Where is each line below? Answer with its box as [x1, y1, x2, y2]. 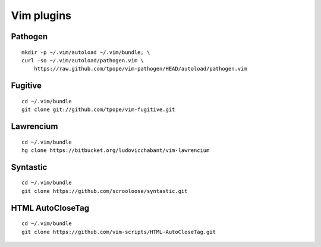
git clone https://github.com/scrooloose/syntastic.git [21, 188, 188, 194]
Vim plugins [11, 9, 71, 22]
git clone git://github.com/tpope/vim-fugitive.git [21, 106, 175, 113]
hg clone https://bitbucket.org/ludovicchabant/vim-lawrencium [21, 147, 210, 154]
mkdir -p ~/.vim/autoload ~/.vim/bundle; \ [21, 49, 150, 56]
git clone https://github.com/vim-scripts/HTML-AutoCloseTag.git [21, 229, 216, 235]
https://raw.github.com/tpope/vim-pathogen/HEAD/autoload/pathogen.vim [33, 65, 247, 72]
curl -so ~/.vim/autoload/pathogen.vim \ [21, 57, 144, 64]
